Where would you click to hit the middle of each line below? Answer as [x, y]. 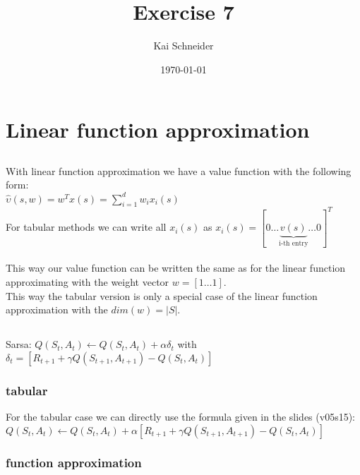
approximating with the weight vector [88, 281]
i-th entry [294, 244]
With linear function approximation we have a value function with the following [179, 170]
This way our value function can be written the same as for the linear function [176, 268]
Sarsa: [19, 344]
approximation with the [57, 309]
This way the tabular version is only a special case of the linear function [162, 295]
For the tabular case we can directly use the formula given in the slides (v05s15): [180, 416]
